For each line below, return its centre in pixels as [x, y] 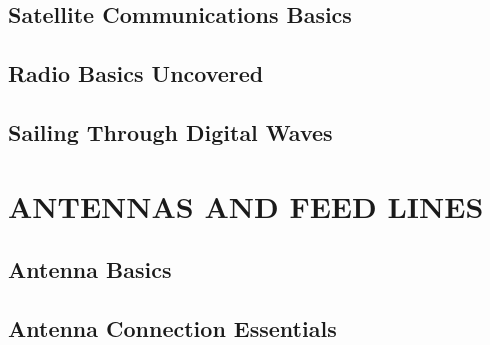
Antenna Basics [90, 269]
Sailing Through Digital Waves [170, 131]
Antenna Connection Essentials [172, 327]
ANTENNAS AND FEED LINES [246, 205]
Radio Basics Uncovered [136, 73]
